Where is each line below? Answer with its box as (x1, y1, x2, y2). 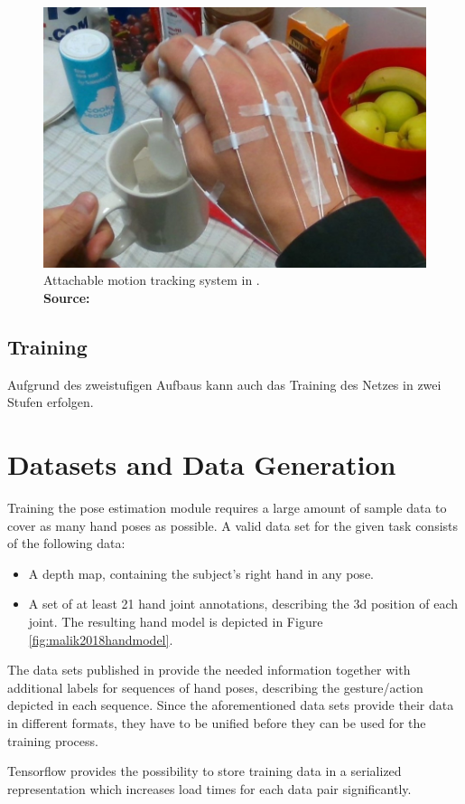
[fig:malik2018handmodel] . (28, 629, 173, 648)
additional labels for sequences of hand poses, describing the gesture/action (7, 677, 423, 696)
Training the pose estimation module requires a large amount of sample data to (7, 497, 447, 516)
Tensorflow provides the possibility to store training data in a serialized (7, 761, 402, 780)
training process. (7, 731, 98, 750)
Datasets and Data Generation (7, 446, 396, 483)
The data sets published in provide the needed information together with (7, 660, 411, 679)
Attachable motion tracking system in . (43, 270, 260, 289)
